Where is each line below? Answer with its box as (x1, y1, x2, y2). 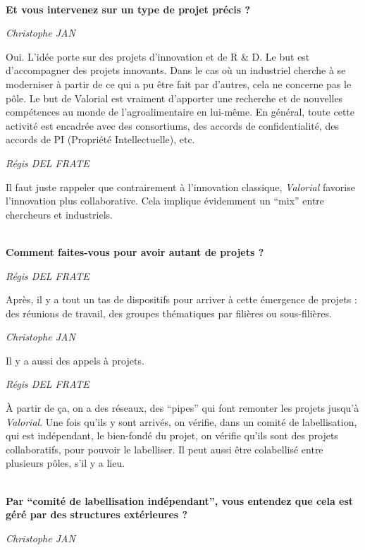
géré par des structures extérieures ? (6, 507, 188, 522)
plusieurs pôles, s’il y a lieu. (6, 456, 125, 470)
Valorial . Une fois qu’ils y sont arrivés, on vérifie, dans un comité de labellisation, (6, 414, 357, 429)
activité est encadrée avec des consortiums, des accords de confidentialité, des (6, 118, 340, 133)
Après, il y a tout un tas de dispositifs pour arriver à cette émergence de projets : (6, 292, 357, 307)
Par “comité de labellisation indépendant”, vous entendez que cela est (6, 493, 354, 508)
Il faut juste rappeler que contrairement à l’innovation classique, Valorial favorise (6, 179, 355, 194)
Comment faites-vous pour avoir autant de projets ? (6, 244, 264, 259)
